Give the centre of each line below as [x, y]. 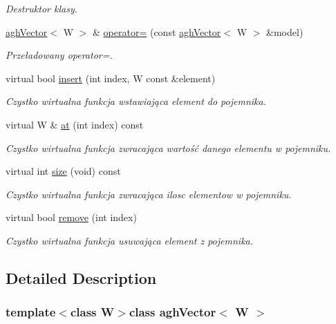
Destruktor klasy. [41, 8]
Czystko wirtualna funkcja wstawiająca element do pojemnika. [136, 101]
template [31, 312]
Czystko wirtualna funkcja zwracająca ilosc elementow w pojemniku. [149, 194]
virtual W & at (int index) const [75, 124]
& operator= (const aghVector [157, 31]
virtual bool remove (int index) [71, 217]
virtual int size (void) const [63, 171]
